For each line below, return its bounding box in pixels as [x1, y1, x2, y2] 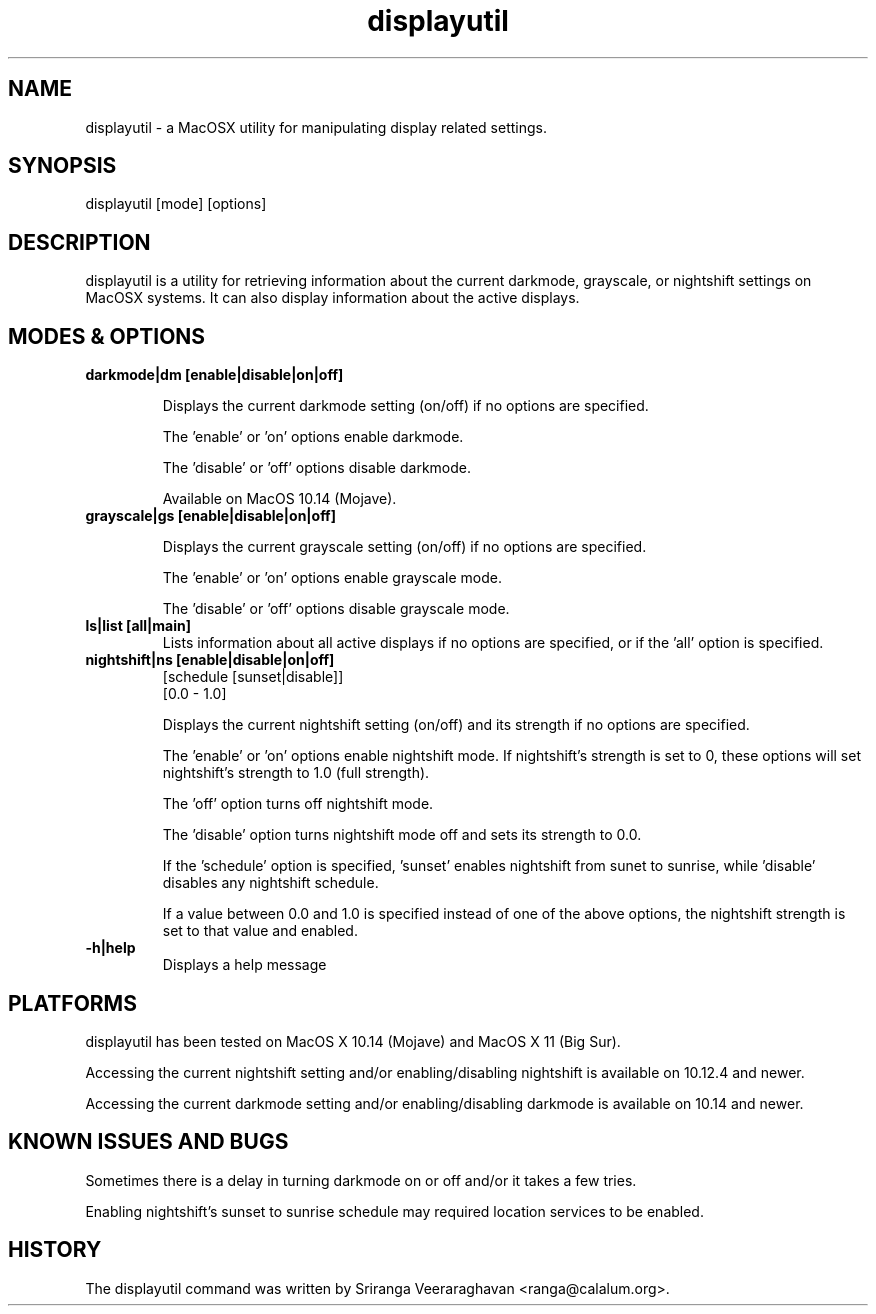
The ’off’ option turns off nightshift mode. [162, 795, 434, 813]
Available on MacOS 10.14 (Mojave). [162, 490, 397, 508]
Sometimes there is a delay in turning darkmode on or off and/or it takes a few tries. [85, 1171, 637, 1189]
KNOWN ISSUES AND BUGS [8, 1129, 289, 1155]
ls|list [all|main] [85, 617, 191, 635]
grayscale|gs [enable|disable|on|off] [85, 507, 336, 525]
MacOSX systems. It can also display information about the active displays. [85, 289, 580, 307]
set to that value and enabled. [162, 922, 358, 940]
